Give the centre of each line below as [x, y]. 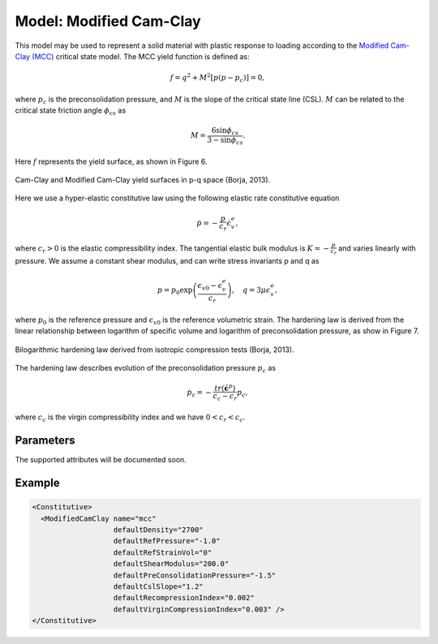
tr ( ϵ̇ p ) [225, 387]
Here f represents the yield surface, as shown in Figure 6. [111, 161]
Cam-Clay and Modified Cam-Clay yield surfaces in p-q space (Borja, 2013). [143, 179]
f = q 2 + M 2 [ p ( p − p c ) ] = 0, [217, 78]
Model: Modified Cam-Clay [108, 21]
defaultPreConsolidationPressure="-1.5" [195, 575]
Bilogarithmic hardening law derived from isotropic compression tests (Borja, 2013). [155, 350]
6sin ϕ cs [225, 131]
